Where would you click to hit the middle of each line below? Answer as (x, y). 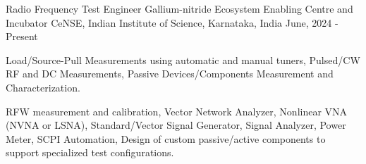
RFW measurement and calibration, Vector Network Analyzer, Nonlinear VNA (177, 111)
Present (22, 36)
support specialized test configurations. (90, 152)
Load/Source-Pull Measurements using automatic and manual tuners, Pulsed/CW (183, 59)
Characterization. (43, 87)
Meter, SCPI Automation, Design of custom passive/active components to (166, 138)
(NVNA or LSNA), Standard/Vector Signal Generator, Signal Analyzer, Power (176, 125)
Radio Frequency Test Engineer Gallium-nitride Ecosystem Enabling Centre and (179, 8)
